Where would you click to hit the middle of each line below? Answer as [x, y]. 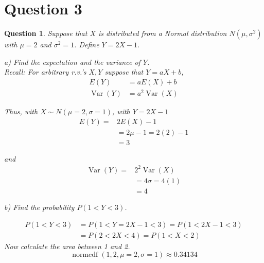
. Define [87, 45]
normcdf [85, 255]
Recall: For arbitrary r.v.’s [45, 72]
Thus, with [21, 111]
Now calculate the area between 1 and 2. [67, 246]
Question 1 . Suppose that [46, 33]
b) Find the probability [39, 207]
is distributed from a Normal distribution [163, 33]
